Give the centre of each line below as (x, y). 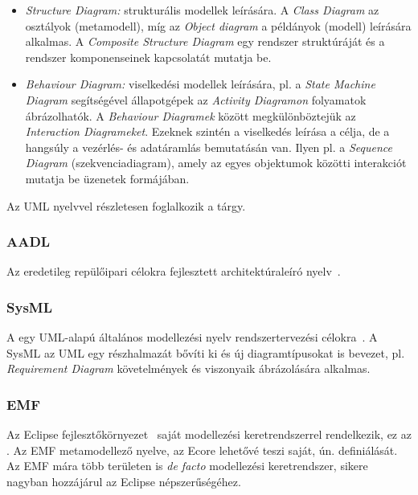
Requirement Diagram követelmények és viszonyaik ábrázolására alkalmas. (189, 368)
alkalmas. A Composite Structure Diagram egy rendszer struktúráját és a (205, 41)
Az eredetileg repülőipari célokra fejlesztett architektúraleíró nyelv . (174, 271)
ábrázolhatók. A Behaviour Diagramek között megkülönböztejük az (191, 115)
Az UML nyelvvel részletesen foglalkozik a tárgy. (126, 205)
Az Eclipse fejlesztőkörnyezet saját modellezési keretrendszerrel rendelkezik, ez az (209, 434)
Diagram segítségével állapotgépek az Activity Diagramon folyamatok (196, 99)
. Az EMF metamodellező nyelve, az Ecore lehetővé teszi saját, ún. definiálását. (202, 450)
